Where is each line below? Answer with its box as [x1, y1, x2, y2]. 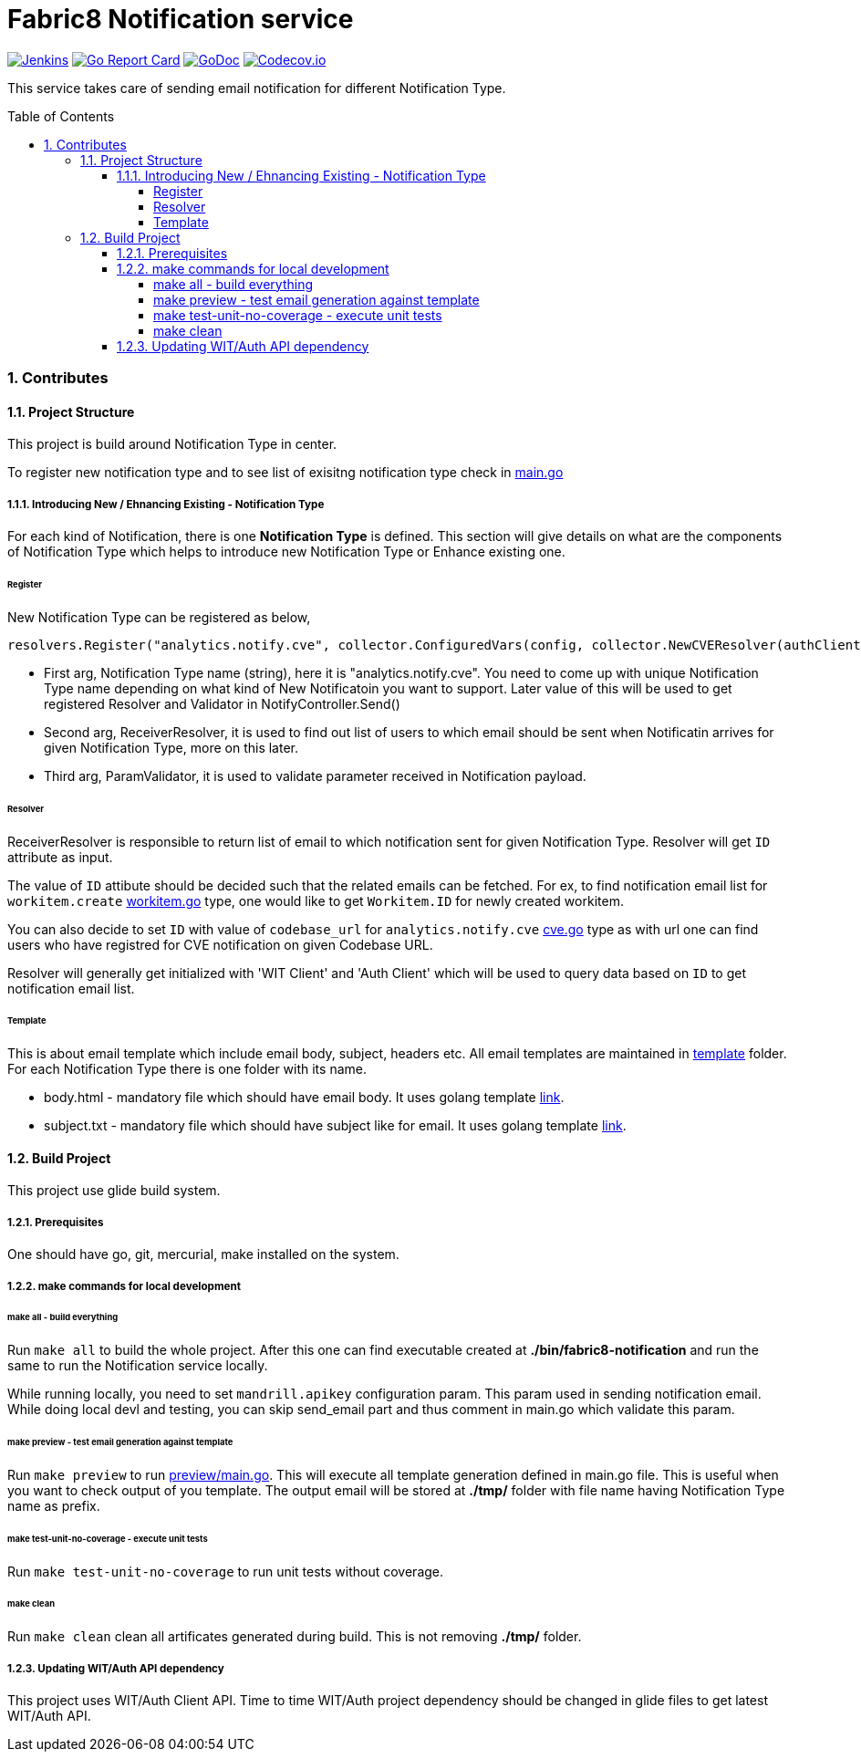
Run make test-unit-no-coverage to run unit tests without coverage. [7, 1563, 444, 1579]
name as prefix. [7, 1497, 100, 1514]
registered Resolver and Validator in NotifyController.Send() [44, 695, 400, 712]
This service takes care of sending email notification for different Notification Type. [7, 79, 506, 96]
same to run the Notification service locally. [7, 1358, 268, 1374]
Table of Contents [7, 108, 115, 124]
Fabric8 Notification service [7, 4, 354, 35]
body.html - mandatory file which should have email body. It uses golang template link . [44, 1089, 565, 1106]
